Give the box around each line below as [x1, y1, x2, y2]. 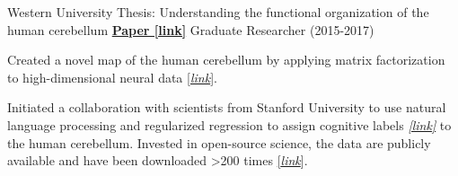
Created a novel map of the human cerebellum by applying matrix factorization [7, 50, 445, 69]
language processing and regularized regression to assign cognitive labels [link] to [7, 115, 452, 134]
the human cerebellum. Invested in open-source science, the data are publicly [7, 133, 431, 152]
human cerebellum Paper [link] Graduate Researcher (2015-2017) [7, 20, 374, 39]
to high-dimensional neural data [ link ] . [7, 67, 217, 86]
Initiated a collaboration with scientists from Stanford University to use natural [7, 98, 446, 117]
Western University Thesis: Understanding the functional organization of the [7, 3, 429, 21]
